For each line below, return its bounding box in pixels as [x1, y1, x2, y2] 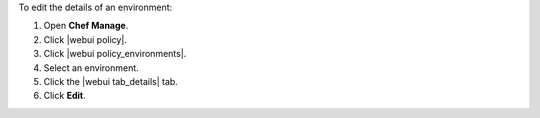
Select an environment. [43, 61, 139, 74]
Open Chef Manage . [43, 20, 129, 32]
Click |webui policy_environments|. [43, 48, 187, 60]
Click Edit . [43, 90, 86, 102]
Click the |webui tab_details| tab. [43, 75, 179, 87]
